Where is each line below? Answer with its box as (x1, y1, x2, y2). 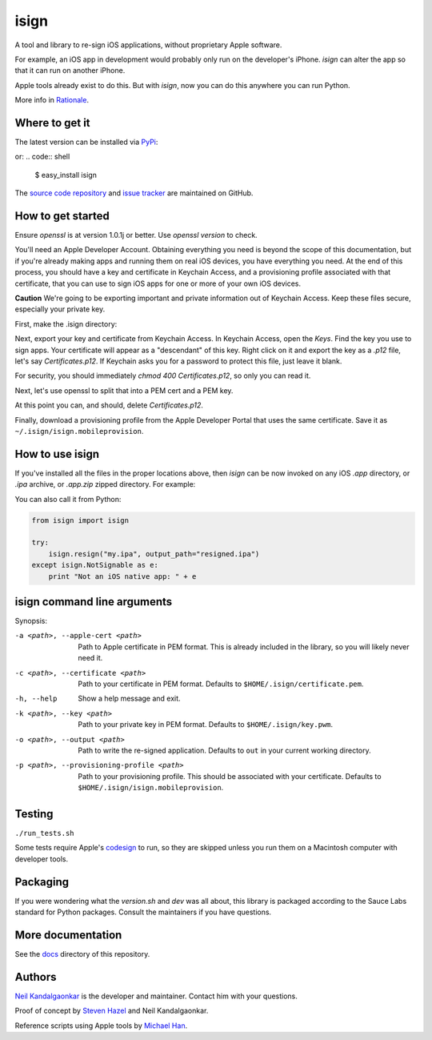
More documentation (14, 928, 122, 942)
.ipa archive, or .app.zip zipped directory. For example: (14, 480, 196, 489)
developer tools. (14, 853, 68, 864)
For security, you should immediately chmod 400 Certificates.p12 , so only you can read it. (14, 371, 311, 380)
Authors (14, 970, 57, 984)
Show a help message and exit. (78, 693, 181, 704)
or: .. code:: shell (14, 152, 70, 162)
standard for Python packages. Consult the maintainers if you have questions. (14, 907, 272, 917)
